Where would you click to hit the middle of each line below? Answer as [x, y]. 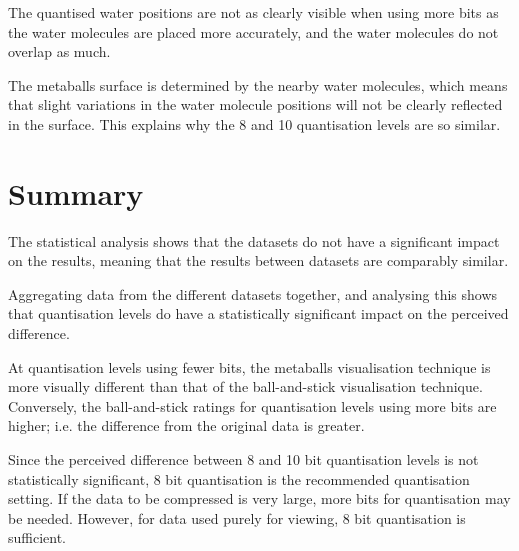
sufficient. [37, 537]
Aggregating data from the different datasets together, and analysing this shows [253, 293]
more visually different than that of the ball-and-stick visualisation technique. [245, 386]
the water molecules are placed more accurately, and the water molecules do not [253, 31]
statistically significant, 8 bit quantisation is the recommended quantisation [239, 478]
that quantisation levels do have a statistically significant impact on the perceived [258, 313]
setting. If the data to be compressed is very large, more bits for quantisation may [259, 498]
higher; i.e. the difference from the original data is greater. [186, 425]
